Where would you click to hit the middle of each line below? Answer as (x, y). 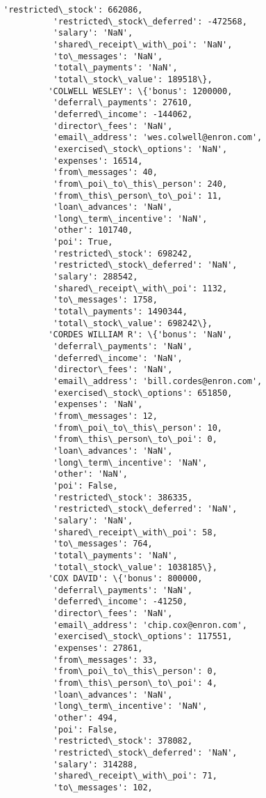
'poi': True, (83, 242)
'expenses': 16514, (98, 161)
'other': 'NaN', (90, 474)
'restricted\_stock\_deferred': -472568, (150, 21)
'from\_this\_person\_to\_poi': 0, (135, 439)
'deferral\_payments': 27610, (123, 103)
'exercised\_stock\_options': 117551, (143, 637)
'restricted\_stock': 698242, (123, 253)
